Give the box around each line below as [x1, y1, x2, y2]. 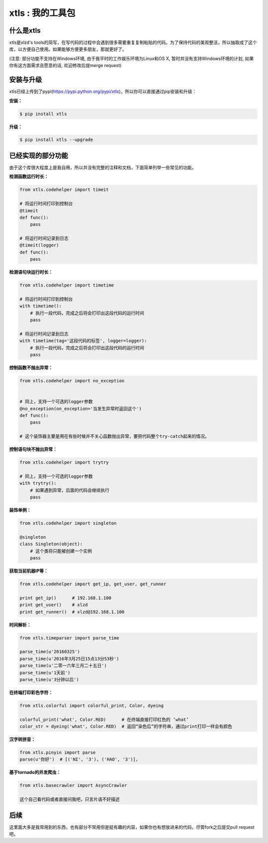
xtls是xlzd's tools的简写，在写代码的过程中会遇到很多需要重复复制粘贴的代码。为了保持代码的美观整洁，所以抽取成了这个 [9, 40, 257, 46]
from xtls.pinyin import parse [19, 750, 96, 756]
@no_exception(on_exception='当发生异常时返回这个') [19, 406, 142, 412]
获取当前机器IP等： [9, 568, 49, 574]
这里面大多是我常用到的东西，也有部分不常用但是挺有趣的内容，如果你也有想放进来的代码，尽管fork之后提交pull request [9, 824, 255, 830]
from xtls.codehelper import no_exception [19, 378, 125, 384]
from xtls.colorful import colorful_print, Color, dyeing [19, 702, 164, 708]
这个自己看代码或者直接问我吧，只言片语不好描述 [19, 797, 120, 802]
